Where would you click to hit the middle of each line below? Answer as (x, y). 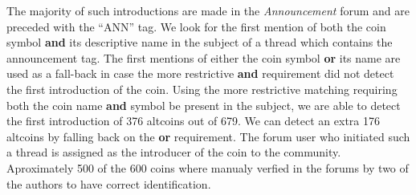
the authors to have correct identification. (109, 183)
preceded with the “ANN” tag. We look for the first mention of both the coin (196, 26)
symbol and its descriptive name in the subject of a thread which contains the (200, 42)
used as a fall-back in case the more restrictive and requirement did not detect (200, 73)
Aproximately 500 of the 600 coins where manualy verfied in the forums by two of (208, 167)
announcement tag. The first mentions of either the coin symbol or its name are (204, 57)
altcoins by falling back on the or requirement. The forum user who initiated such (208, 136)
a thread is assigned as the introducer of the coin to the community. (174, 152)
